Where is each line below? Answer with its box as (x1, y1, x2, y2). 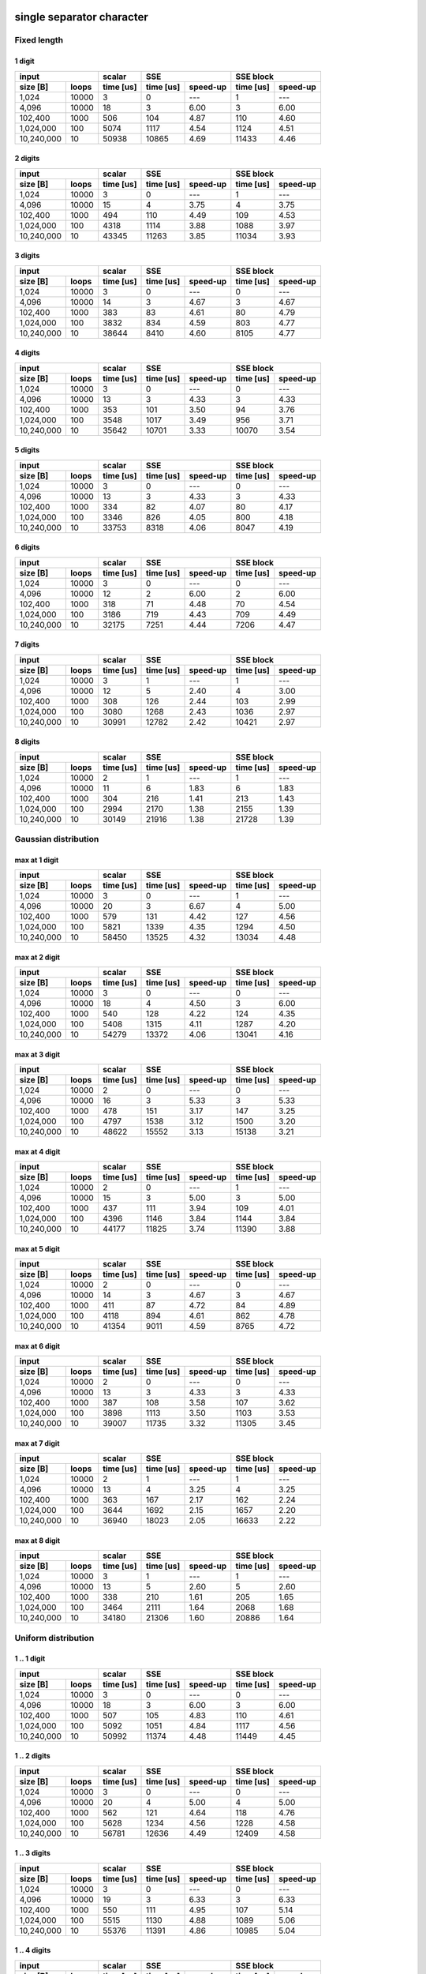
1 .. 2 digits (14, 1751, 50, 1761)
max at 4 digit (14, 1146, 61, 1156)
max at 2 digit (14, 952, 61, 962)
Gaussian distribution (14, 833, 99, 844)
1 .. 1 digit (14, 1654, 46, 1664)
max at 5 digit (14, 1244, 61, 1253)
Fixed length (14, 35, 64, 46)
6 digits (14, 542, 40, 552)
